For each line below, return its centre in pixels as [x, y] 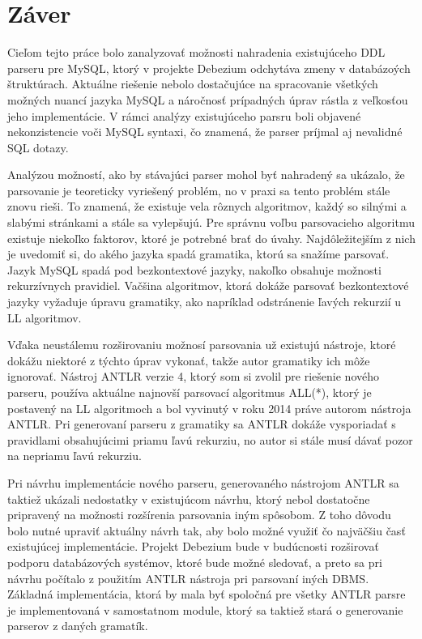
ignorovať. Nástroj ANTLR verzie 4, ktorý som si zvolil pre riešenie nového [194, 376]
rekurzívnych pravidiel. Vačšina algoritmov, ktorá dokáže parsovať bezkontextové [208, 285]
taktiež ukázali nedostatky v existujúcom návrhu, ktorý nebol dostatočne [189, 498]
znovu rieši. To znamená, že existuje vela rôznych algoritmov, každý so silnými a [207, 206]
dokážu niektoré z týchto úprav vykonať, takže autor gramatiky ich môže [189, 360]
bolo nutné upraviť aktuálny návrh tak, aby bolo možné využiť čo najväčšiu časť [207, 530]
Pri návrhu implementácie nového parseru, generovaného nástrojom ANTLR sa [203, 482]
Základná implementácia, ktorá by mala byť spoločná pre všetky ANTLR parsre [207, 594]
